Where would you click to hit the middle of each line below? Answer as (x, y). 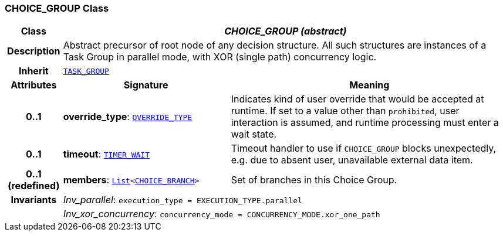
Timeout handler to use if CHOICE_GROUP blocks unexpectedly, (364, 148)
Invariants (34, 200)
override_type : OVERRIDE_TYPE (128, 117)
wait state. (254, 134)
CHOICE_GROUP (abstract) (286, 31)
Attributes (34, 85)
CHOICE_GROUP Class (57, 8)
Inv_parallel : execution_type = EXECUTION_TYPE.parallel (183, 200)
